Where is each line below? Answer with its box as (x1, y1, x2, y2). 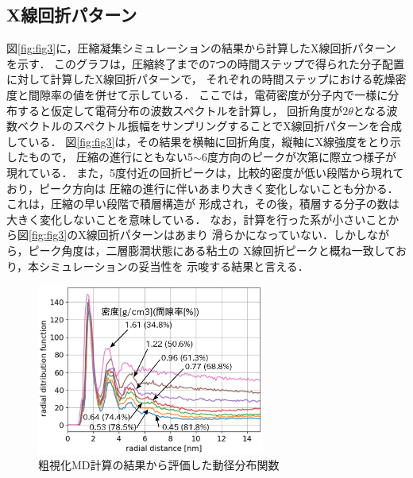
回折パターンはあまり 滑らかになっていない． (97, 226, 334, 243)
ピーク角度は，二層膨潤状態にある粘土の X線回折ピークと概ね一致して (28, 241, 396, 258)
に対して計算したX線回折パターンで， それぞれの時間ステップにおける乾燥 (6, 71, 396, 87)
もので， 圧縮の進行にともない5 (28, 148, 194, 165)
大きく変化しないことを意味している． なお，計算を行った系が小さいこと (6, 210, 388, 227)
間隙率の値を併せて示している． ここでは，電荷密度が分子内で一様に (28, 86, 388, 102)
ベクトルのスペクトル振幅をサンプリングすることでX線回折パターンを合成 (17, 118, 402, 134)
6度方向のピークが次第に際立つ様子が (201, 148, 396, 165)
